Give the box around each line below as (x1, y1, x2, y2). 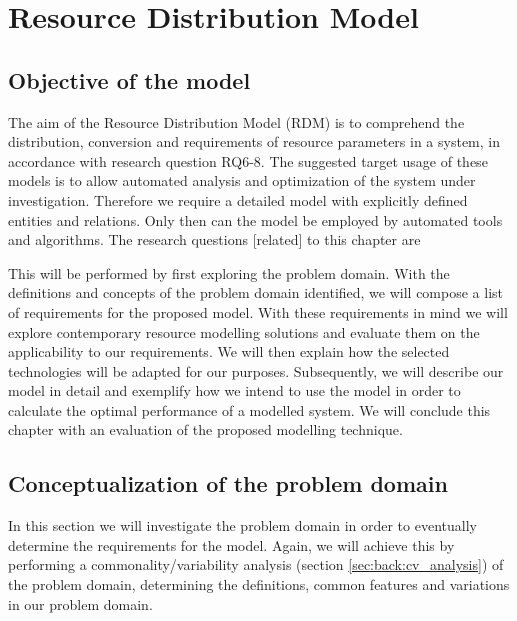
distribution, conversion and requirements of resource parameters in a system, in (8, 131, 501, 152)
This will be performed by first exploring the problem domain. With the (8, 262, 450, 283)
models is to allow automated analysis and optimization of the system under (8, 170, 476, 191)
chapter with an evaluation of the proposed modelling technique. (8, 419, 403, 440)
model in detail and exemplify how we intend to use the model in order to (8, 380, 461, 401)
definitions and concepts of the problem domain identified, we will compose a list (8, 282, 504, 303)
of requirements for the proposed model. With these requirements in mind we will (8, 301, 508, 322)
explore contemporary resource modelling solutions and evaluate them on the (8, 321, 480, 342)
